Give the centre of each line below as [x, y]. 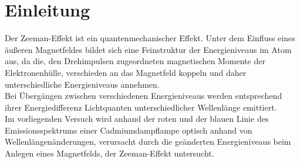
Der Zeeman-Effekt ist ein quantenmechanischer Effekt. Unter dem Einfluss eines [150, 38]
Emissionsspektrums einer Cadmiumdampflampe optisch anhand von [129, 130]
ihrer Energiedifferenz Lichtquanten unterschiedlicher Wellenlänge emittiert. [141, 107]
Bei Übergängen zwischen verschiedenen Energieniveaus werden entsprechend [144, 96]
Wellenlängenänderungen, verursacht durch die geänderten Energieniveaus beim [148, 142]
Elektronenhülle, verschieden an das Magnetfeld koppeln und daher [126, 72]
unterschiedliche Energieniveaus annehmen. [82, 84]
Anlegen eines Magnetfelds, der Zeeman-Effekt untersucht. [109, 153]
